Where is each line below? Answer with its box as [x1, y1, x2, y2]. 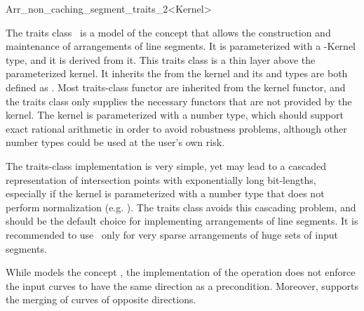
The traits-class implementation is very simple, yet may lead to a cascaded [6, 158, 327, 173]
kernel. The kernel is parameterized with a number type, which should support [6, 107, 344, 122]
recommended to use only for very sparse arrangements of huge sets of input [6, 227, 338, 241]
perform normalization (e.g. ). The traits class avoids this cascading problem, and [6, 199, 356, 214]
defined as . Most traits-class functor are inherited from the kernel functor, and [6, 79, 346, 94]
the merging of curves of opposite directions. [6, 292, 196, 307]
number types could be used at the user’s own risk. [6, 135, 224, 150]
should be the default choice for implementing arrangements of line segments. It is [6, 213, 358, 228]
